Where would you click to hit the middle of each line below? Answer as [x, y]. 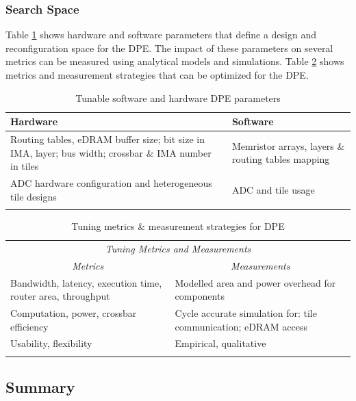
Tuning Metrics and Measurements [178, 248]
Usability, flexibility [51, 343]
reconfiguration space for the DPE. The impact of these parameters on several [169, 48]
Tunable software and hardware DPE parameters [178, 98]
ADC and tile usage [273, 189]
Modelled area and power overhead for [255, 282]
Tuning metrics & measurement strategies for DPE [178, 226]
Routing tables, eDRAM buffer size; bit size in [107, 139]
